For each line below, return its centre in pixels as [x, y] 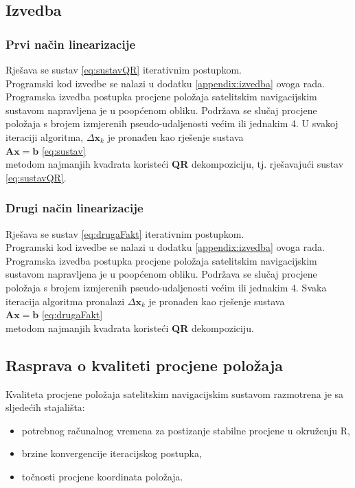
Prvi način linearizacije [70, 44]
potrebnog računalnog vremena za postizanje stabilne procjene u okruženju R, [186, 430]
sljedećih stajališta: [45, 407]
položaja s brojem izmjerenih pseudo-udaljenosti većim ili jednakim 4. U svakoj [172, 123]
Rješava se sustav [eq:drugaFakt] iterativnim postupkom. [125, 233]
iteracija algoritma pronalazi [65, 301]
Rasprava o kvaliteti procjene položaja [145, 365]
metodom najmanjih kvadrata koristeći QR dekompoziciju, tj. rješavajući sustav [175, 164]
